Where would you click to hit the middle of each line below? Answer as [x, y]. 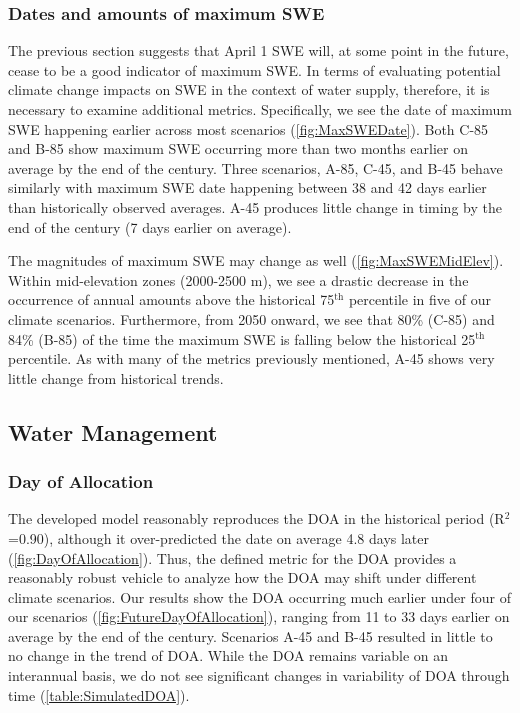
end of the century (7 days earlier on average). [150, 226]
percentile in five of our [419, 299]
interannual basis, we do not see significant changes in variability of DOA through [259, 675]
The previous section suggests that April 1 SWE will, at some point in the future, [258, 50]
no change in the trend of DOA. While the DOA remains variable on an [228, 655]
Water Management [113, 431]
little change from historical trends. [116, 377]
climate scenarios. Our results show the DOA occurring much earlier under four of [259, 596]
